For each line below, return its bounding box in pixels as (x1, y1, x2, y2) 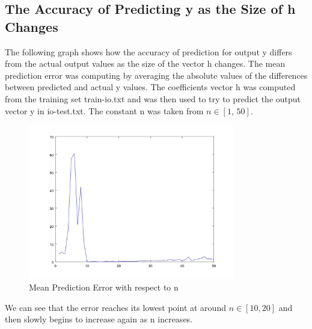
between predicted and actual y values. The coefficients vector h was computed (5, 81, 296, 93)
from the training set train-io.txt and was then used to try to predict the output (5, 92, 301, 105)
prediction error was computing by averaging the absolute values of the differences (5, 69, 308, 81)
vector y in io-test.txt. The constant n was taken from (5, 104, 204, 117)
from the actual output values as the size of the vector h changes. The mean (5, 57, 286, 70)
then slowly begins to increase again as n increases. (5, 313, 193, 325)
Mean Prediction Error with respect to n (29, 281, 179, 294)
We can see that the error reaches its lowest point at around (5, 301, 226, 313)
